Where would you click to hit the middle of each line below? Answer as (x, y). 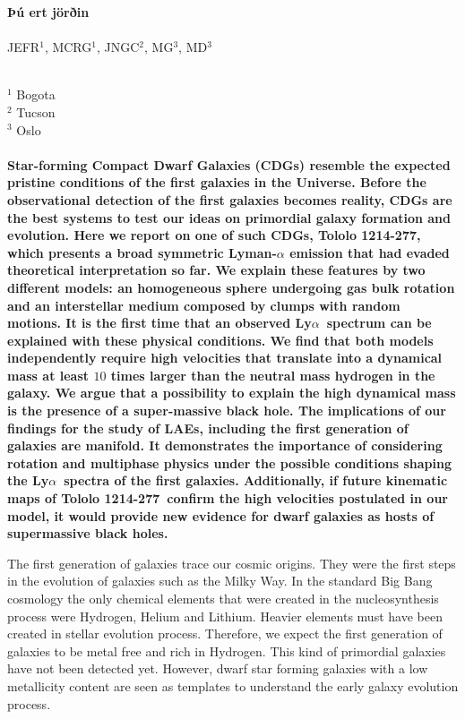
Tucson (36, 111)
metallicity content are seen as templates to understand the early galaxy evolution (233, 685)
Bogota (36, 94)
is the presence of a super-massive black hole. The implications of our (227, 411)
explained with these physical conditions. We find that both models (220, 340)
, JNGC (118, 47)
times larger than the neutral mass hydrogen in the (273, 375)
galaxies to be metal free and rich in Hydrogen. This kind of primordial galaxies (227, 651)
